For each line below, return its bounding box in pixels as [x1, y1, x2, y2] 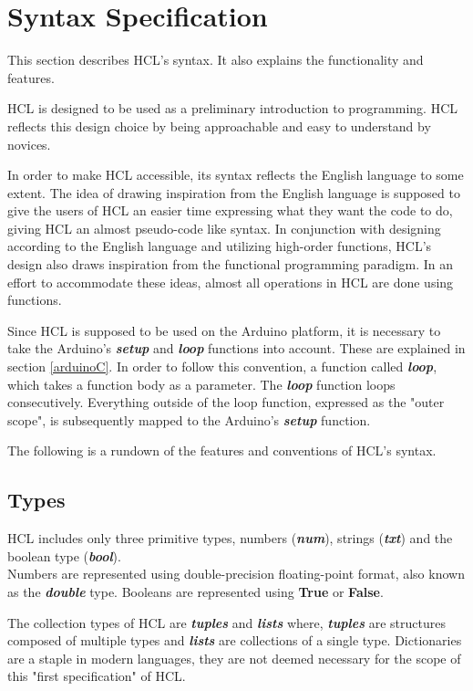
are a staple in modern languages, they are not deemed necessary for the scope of [7, 648, 461, 667]
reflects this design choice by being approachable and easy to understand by [7, 116, 431, 135]
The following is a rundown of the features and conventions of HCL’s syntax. [7, 441, 437, 460]
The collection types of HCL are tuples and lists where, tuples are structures [7, 612, 446, 632]
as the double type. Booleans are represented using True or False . [7, 581, 384, 601]
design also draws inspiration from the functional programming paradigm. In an [7, 255, 454, 274]
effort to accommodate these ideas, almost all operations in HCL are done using [7, 272, 454, 291]
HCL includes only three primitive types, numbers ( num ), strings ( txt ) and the [7, 529, 453, 548]
